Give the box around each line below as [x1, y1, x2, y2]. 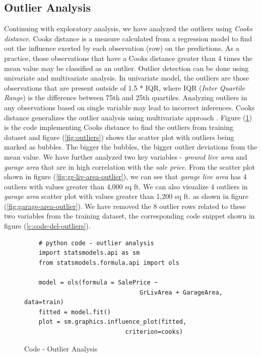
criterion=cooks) [125, 328, 183, 336]
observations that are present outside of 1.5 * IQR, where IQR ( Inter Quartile [4, 82, 245, 93]
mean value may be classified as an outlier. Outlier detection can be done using [4, 62, 249, 73]
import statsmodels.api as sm [38, 249, 140, 257]
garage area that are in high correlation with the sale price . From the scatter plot [4, 161, 255, 172]
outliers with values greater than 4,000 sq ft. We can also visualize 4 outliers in [4, 181, 248, 191]
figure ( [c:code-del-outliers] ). [4, 221, 91, 231]
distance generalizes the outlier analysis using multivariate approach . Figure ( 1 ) [4, 112, 252, 122]
